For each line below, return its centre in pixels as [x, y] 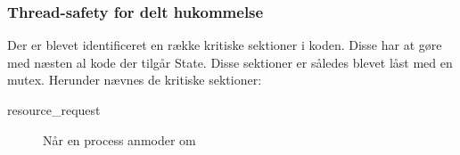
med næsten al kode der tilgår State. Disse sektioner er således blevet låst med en [230, 62]
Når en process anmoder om [119, 139]
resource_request [54, 110]
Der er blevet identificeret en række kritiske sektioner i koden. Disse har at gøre [225, 45]
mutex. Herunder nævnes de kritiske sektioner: [135, 80]
